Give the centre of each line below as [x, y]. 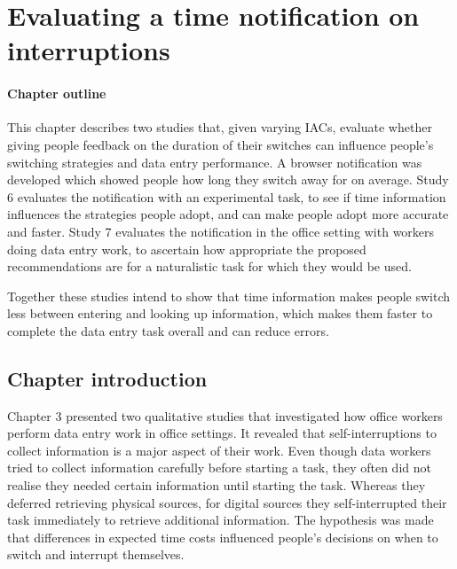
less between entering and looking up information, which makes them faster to [220, 313]
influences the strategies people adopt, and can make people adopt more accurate [228, 214]
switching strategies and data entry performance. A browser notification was [215, 162]
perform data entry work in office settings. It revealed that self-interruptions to [222, 433]
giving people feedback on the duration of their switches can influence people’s [221, 144]
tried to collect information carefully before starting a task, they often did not [219, 468]
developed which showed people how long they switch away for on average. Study [228, 179]
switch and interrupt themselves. [96, 554]
